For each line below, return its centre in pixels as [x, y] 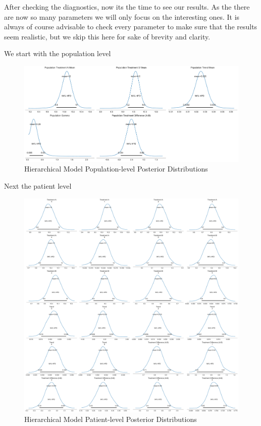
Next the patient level [38, 185]
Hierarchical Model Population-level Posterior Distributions [116, 169]
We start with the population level [58, 53]
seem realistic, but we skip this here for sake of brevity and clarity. [107, 36]
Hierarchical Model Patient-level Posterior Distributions [111, 419]
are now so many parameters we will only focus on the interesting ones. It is [122, 16]
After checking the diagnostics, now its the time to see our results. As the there [127, 7]
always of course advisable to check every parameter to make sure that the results [131, 27]
